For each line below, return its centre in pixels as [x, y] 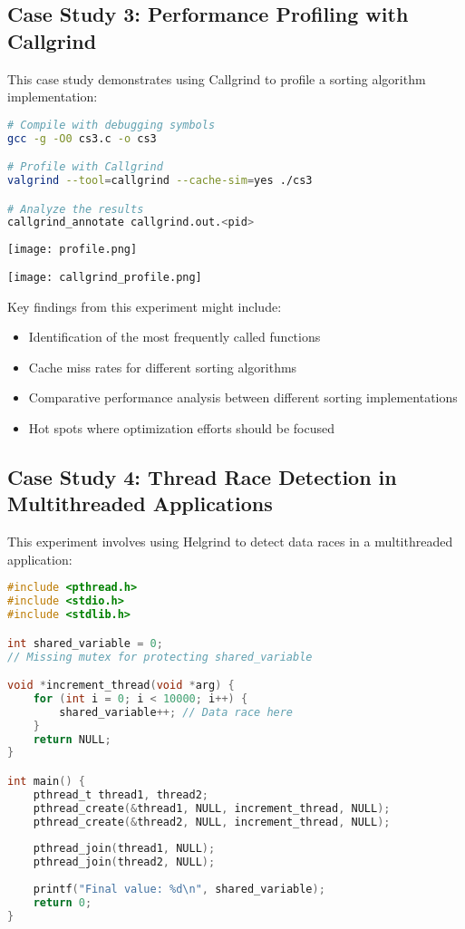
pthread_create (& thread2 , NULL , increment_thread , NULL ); [212, 822]
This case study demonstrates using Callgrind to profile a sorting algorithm [217, 78]
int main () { [46, 781]
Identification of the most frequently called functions [174, 337]
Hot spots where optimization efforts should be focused [182, 428]
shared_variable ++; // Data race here [176, 712]
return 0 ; [63, 902]
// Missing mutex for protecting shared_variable [160, 657]
